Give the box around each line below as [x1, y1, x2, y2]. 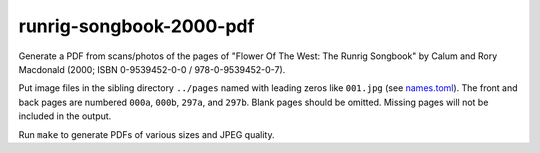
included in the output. [18, 110, 112, 122]
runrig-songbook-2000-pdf [18, 15, 255, 37]
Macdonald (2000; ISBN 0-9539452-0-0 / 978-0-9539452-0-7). [18, 63, 286, 75]
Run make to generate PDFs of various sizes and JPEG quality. [18, 128, 275, 140]
